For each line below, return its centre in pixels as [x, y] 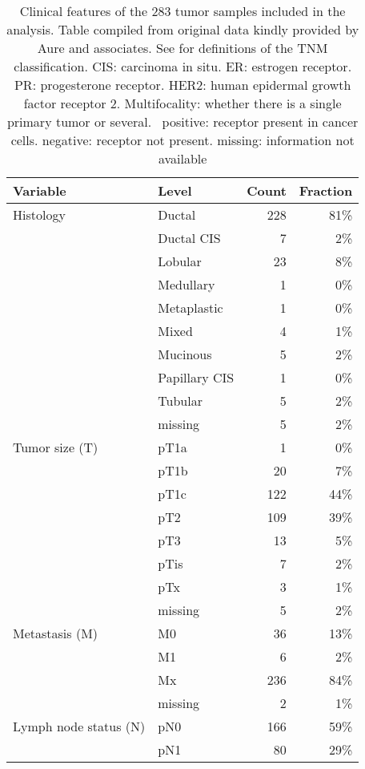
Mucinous [185, 354]
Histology [39, 215]
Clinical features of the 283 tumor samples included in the [182, 11]
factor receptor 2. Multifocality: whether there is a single [182, 103]
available [182, 158]
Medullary [187, 284]
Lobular [180, 261]
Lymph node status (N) [79, 726]
